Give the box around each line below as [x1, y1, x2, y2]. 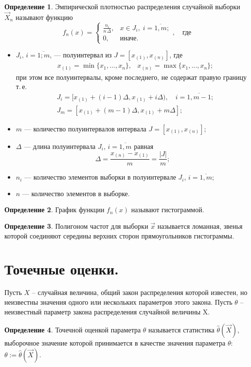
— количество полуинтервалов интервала [24, 123, 146, 133]
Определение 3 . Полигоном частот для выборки [4, 221, 148, 231]
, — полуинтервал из [50, 50, 112, 60]
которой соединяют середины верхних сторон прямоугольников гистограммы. [4, 230, 234, 240]
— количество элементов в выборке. [22, 188, 130, 198]
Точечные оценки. [4, 259, 119, 279]
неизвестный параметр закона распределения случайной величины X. [4, 306, 210, 316]
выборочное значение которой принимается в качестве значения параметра [4, 338, 226, 348]
